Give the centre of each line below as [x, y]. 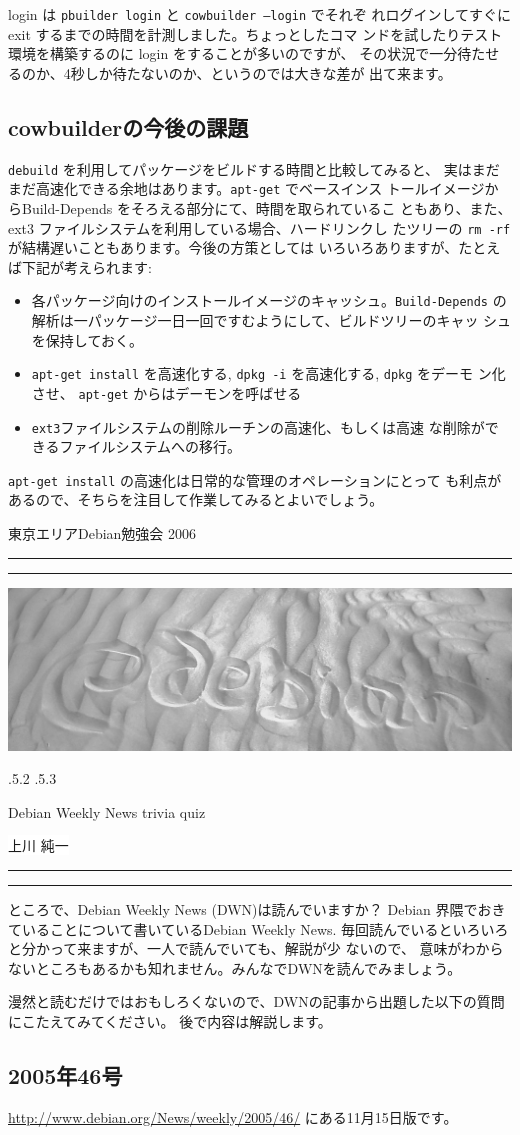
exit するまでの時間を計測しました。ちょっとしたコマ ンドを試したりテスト [255, 33]
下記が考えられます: [86, 266]
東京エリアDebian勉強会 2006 [102, 533]
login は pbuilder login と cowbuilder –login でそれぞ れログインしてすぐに [260, 14]
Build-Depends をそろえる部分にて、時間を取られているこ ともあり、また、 [266, 207]
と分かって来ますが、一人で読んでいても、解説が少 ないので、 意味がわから [256, 948]
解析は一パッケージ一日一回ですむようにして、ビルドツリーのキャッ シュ [271, 320]
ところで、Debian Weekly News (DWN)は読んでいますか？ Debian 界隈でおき [257, 908]
